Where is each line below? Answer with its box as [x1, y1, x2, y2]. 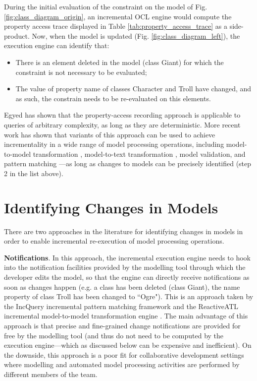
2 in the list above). [4, 168, 63, 178]
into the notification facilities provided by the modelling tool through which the [4, 262, 246, 272]
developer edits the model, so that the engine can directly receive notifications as [4, 272, 250, 282]
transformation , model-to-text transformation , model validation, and [33, 148, 246, 159]
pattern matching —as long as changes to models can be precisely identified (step [4, 158, 252, 169]
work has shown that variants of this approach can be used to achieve [4, 129, 215, 139]
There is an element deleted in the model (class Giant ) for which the [15, 57, 224, 67]
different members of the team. [4, 369, 98, 379]
